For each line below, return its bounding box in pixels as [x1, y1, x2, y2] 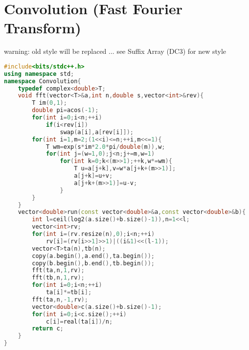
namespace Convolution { [4, 77, 81, 85]
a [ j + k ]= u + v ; [74, 172, 113, 180]
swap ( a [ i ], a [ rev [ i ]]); [60, 128, 134, 136]
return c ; [32, 325, 64, 332]
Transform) [4, 18, 81, 38]
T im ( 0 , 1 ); [32, 99, 67, 107]
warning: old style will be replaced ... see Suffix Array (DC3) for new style [4, 46, 226, 56]
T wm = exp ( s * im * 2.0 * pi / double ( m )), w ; [45, 143, 165, 150]
